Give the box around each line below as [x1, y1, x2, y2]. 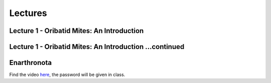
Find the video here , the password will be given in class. [9, 71, 125, 77]
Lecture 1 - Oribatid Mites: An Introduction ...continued [9, 42, 185, 51]
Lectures [9, 7, 47, 18]
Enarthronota [9, 58, 52, 67]
